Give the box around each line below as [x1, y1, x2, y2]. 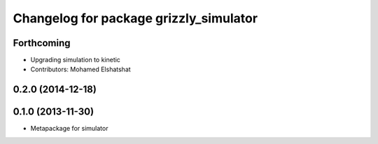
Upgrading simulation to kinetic [30, 56, 120, 64]
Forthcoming [13, 37, 71, 49]
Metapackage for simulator [30, 124, 108, 133]
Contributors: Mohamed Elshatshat [30, 65, 131, 73]
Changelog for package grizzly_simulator [13, 10, 258, 26]
